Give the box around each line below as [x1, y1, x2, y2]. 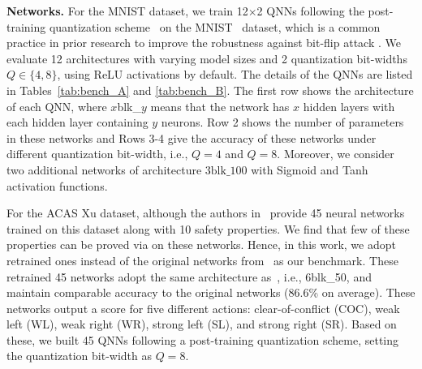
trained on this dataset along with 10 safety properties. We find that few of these [6, 220, 410, 237]
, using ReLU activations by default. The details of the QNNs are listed [57, 66, 413, 83]
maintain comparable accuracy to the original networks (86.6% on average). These [6, 284, 416, 301]
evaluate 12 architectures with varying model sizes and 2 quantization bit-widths [6, 49, 407, 67]
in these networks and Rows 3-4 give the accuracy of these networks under [6, 129, 377, 146]
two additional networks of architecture [6, 161, 202, 178]
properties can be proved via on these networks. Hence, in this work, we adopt [6, 236, 396, 253]
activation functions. [6, 177, 108, 194]
